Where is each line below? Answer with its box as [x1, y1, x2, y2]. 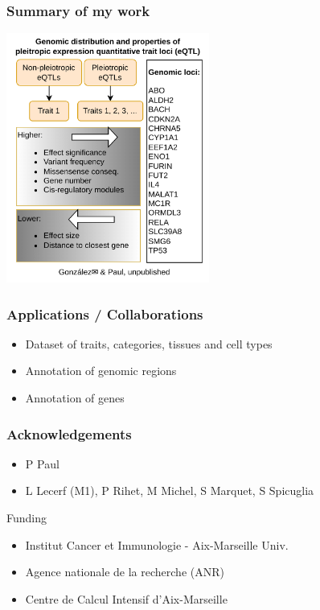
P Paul [25, 455, 59, 472]
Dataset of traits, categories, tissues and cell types [25, 335, 273, 352]
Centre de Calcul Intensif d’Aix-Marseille [25, 590, 228, 607]
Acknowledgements [6, 423, 132, 443]
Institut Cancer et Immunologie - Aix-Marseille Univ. [25, 536, 289, 553]
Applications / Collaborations [6, 303, 203, 324]
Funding [6, 509, 47, 526]
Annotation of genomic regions [25, 362, 177, 379]
